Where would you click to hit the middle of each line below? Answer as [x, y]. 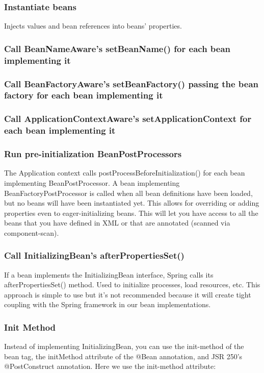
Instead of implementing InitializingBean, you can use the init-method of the [124, 346]
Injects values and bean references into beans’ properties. [93, 26]
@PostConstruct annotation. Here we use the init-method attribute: [110, 366]
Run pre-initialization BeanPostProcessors [93, 154]
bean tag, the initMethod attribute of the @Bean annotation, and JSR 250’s [123, 356]
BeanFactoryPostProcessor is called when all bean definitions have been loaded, [128, 193]
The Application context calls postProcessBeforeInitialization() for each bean [125, 173]
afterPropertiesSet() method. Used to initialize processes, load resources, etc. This [132, 284]
